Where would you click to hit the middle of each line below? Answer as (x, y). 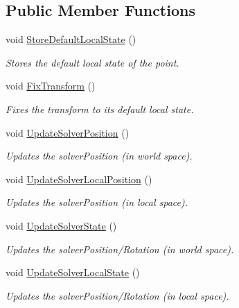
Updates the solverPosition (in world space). (99, 156)
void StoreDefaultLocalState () (71, 39)
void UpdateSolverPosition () (68, 132)
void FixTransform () (51, 86)
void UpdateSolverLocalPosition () (79, 179)
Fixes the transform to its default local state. (100, 109)
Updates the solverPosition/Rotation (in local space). (117, 295)
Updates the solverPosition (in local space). (97, 202)
